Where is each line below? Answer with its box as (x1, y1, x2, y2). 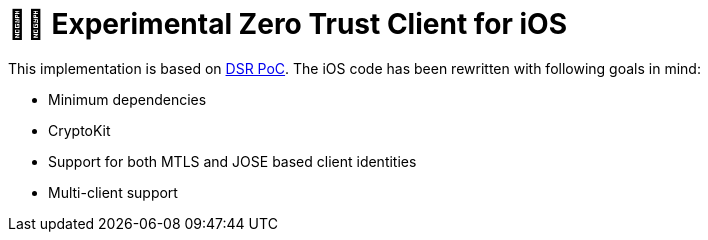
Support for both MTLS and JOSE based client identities (48, 152, 417, 170)
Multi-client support (48, 183, 178, 201)
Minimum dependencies (48, 90, 207, 108)
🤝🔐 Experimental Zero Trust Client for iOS (8, 7, 568, 41)
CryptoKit (48, 121, 111, 139)
